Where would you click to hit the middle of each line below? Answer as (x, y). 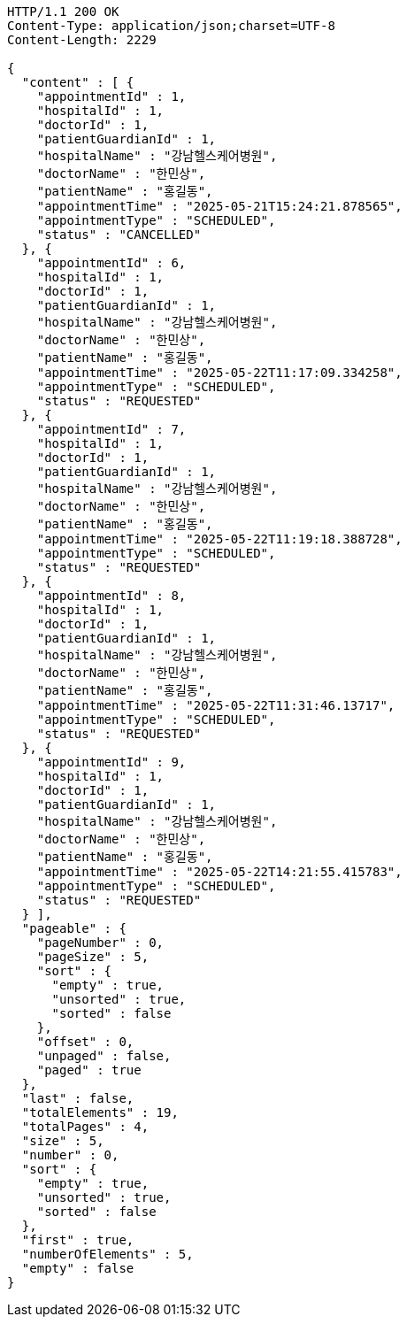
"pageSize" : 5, (93, 957)
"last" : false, (78, 1098)
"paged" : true (89, 1070)
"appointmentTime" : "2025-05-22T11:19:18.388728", (219, 539)
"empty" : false (78, 1268)
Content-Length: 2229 (82, 40)
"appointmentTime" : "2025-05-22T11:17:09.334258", (219, 373)
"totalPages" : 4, (85, 1127)
